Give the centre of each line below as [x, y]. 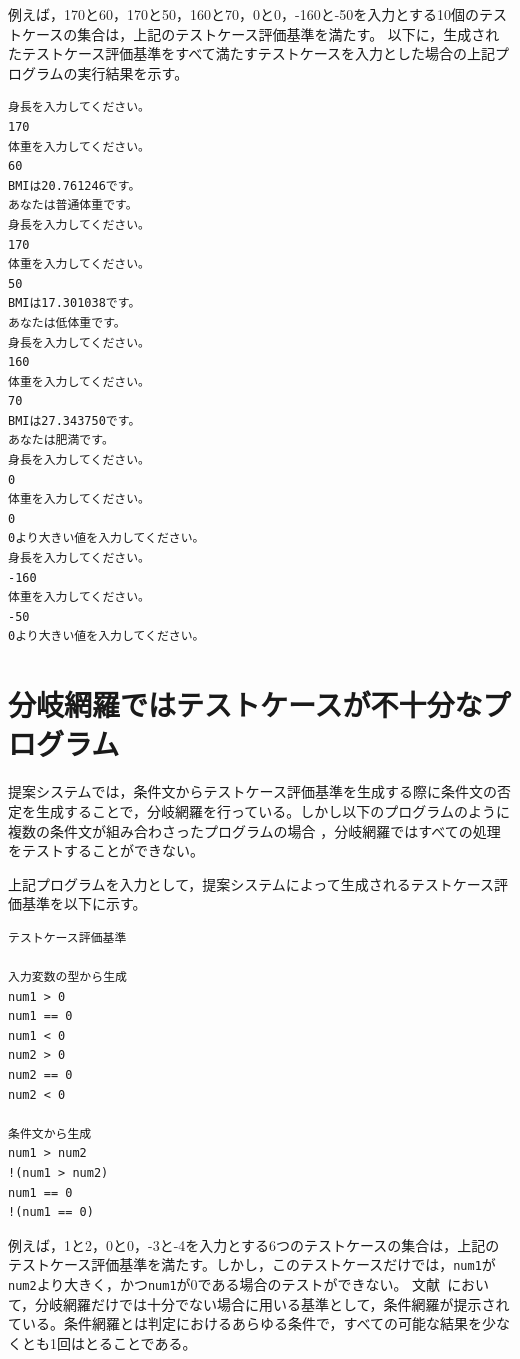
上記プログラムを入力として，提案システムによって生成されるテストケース [251, 883]
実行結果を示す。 [133, 72]
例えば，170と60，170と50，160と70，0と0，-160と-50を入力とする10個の [243, 14]
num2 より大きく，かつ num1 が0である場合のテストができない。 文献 [224, 1284]
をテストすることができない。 [106, 850]
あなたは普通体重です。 [73, 205]
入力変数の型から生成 [67, 977]
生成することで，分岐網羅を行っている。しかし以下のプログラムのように [272, 810]
